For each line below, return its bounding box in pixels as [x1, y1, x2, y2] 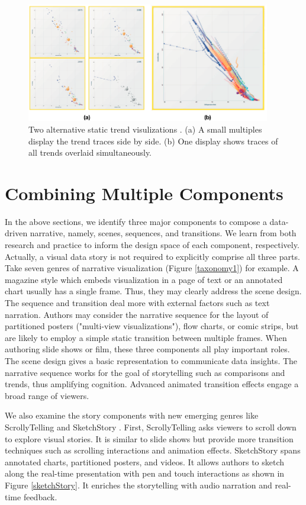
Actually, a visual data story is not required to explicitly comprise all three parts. [5, 250, 300, 262]
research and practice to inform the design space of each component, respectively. [5, 239, 299, 251]
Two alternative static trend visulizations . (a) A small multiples [28, 123, 262, 135]
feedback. [23, 490, 57, 503]
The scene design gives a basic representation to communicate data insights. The [5, 355, 298, 367]
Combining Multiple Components [5, 181, 284, 205]
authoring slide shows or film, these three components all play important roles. [5, 343, 290, 355]
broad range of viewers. [5, 389, 89, 401]
